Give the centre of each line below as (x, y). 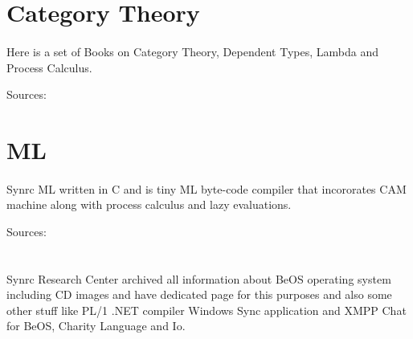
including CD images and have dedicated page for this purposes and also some (199, 294)
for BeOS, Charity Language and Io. (96, 326)
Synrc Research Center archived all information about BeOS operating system (199, 278)
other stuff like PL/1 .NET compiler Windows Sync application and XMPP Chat (206, 310)
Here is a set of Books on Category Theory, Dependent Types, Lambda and (192, 51)
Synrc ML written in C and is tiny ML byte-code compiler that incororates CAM (206, 188)
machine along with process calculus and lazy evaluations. (149, 204)
